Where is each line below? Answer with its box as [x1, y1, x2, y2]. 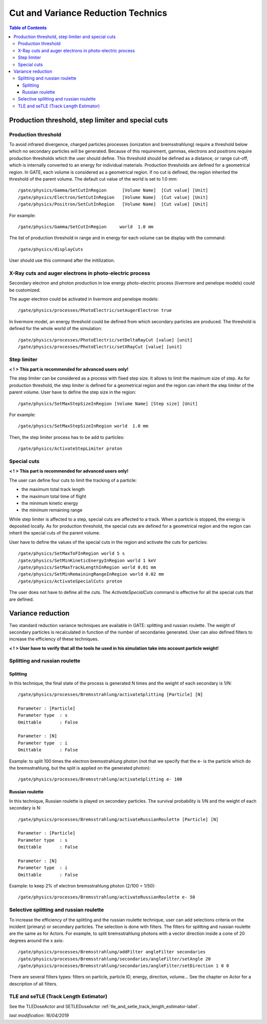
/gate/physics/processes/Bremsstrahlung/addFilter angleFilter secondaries [18, 949, 206, 955]
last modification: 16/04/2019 [9, 1013, 69, 1019]
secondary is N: [9, 805, 42, 811]
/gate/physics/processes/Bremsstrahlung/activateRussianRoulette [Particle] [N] [18, 817, 219, 822]
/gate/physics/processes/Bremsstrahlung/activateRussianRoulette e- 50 [18, 894, 195, 900]
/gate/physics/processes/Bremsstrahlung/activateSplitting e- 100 [18, 777, 182, 782]
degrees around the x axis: [9, 937, 64, 943]
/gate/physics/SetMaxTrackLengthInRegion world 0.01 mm [18, 565, 156, 570]
